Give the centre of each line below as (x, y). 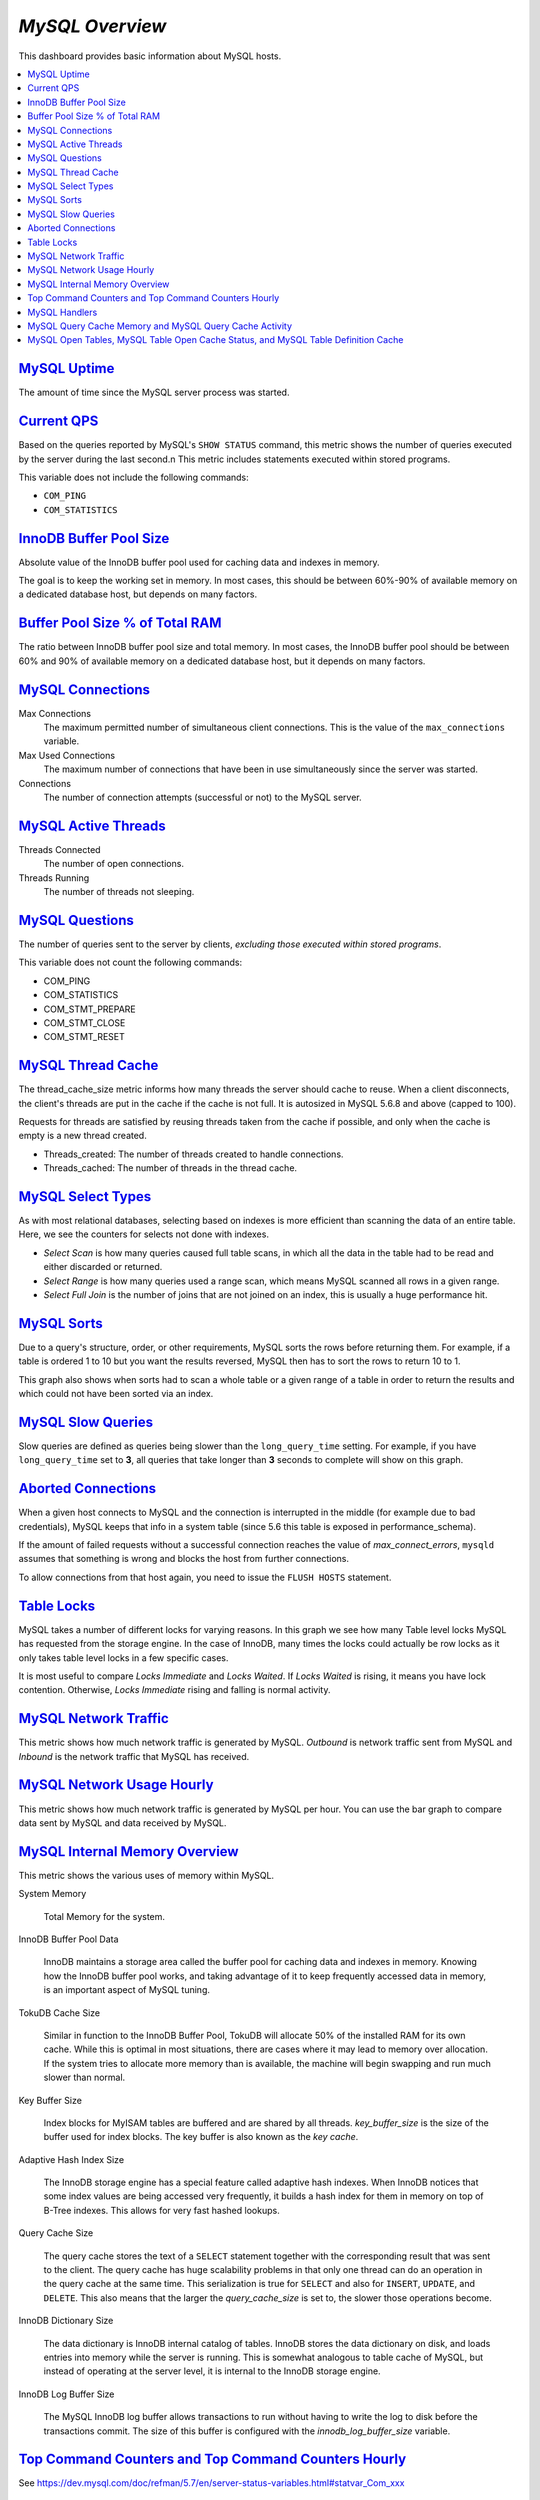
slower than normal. (84, 2077)
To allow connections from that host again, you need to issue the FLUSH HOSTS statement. (205, 1577)
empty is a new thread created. (82, 1136)
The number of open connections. (114, 864)
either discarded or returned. (103, 1267)
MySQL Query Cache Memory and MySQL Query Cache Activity (160, 326)
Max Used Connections (66, 755)
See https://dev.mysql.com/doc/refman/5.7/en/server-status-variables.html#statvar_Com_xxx (211, 2483)
